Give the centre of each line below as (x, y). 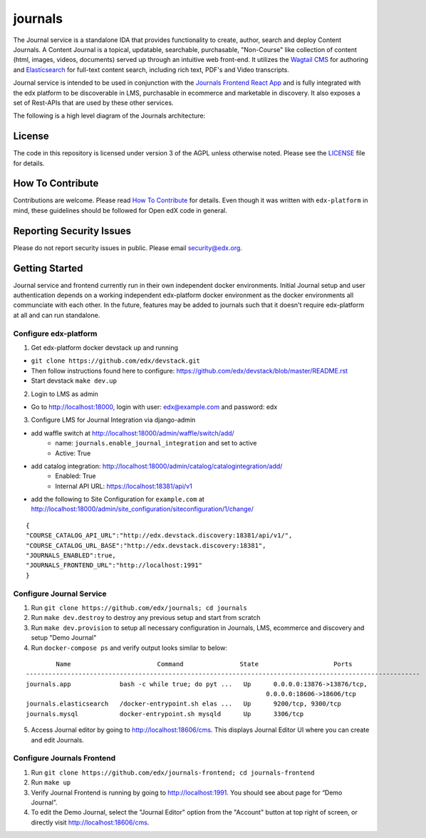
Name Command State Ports (204, 664)
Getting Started (48, 268)
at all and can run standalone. (57, 315)
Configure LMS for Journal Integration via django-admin (113, 420)
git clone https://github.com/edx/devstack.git (116, 361)
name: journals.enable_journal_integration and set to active (156, 443)
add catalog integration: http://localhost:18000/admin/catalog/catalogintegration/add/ (157, 466)
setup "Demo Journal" (64, 638)
